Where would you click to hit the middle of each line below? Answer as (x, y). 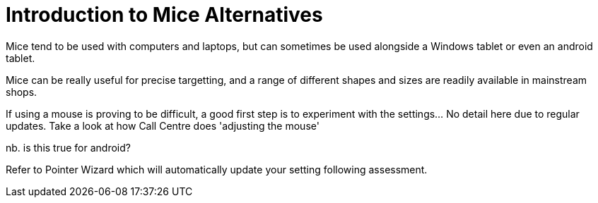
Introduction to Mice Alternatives (164, 15)
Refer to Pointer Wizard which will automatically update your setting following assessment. (217, 169)
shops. (22, 92)
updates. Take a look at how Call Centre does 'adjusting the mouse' (163, 125)
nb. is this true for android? (68, 147)
